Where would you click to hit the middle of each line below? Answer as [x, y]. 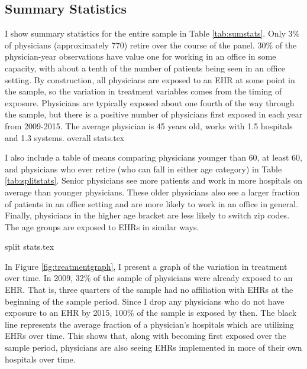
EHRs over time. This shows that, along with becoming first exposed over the [146, 336]
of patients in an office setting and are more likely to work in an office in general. [152, 203]
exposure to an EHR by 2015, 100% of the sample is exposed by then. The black [151, 313]
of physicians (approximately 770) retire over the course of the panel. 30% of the [151, 45]
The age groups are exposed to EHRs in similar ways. [102, 226]
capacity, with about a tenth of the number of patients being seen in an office [145, 68]
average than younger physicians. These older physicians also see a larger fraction [152, 192]
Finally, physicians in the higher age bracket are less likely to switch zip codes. [147, 215]
